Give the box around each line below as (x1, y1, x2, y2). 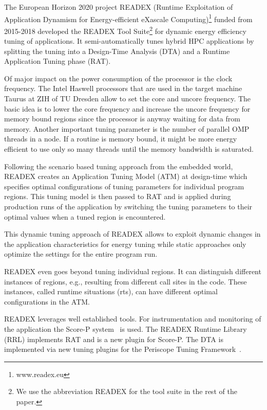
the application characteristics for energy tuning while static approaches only (4, 238, 246, 249)
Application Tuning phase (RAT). (4, 56, 111, 66)
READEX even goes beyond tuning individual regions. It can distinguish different (4, 265, 261, 276)
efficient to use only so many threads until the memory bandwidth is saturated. (4, 144, 254, 154)
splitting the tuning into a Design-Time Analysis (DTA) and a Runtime (4, 45, 230, 56)
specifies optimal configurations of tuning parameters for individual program (4, 181, 244, 191)
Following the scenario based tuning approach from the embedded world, (4, 161, 233, 171)
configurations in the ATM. (4, 296, 90, 307)
